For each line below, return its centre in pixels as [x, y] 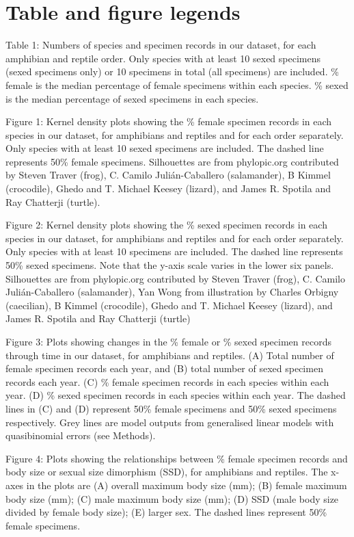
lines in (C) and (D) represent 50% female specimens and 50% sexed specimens [171, 408]
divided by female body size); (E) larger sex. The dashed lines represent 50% [166, 512]
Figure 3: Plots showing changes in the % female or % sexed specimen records [168, 341]
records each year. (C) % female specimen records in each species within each [167, 381]
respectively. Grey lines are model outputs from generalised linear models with [170, 422]
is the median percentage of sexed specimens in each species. [132, 98]
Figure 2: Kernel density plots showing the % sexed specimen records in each [166, 225]
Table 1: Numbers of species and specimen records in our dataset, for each [161, 45]
